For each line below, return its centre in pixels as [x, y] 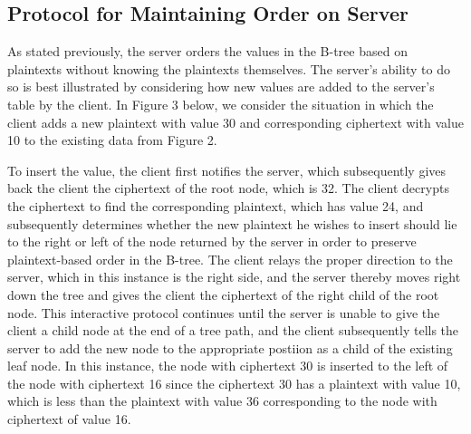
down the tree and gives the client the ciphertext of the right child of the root [223, 294]
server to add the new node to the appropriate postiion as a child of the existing [230, 347]
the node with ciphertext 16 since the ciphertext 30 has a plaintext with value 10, [234, 383]
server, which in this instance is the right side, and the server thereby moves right [234, 277]
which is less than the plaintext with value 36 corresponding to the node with [222, 401]
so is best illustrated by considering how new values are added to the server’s [221, 87]
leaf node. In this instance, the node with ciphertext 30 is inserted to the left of [228, 366]
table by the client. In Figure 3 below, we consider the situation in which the [221, 104]
